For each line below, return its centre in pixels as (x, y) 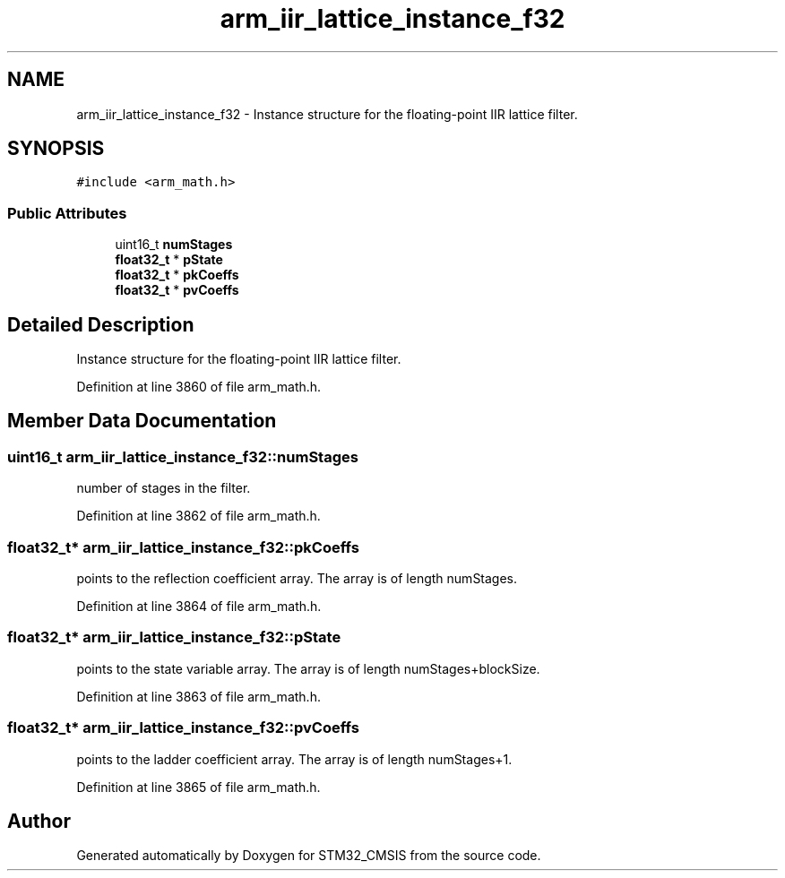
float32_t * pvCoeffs (177, 290)
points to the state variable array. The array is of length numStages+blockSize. (308, 668)
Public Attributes (67, 213)
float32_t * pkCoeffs (177, 275)
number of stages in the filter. (164, 488)
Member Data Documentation (142, 421)
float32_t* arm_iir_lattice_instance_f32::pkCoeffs (183, 547)
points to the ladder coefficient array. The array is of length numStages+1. (294, 759)
